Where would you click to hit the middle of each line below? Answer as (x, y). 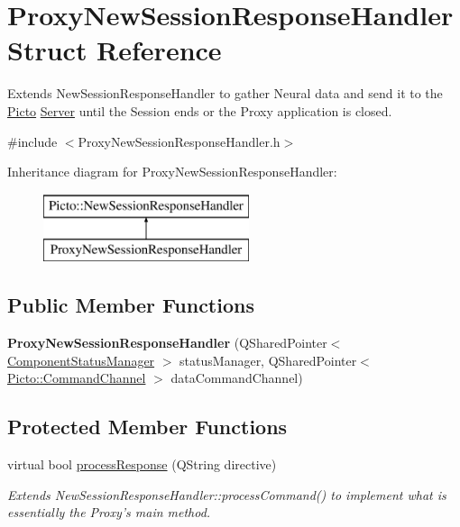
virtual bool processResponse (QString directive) (142, 464)
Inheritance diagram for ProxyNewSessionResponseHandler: (172, 172)
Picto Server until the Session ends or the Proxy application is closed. (200, 110)
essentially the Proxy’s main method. (109, 512)
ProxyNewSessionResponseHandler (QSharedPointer (167, 343)
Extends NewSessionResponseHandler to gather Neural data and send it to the (225, 93)
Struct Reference (115, 50)
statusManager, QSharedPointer (268, 360)
